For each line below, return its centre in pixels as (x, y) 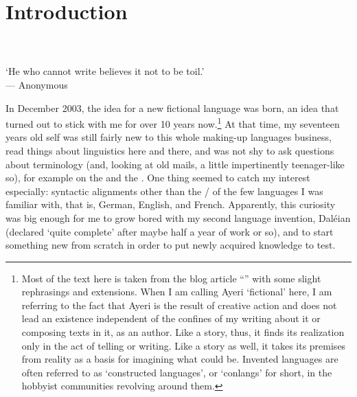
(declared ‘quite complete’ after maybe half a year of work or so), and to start (170, 231)
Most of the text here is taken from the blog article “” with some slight (171, 278)
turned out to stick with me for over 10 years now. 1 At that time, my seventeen (173, 123)
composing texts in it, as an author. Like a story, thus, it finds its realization (183, 332)
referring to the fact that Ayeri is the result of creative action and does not (179, 305)
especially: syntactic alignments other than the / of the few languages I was (164, 191)
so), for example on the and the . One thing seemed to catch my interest (158, 178)
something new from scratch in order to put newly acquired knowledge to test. (171, 245)
